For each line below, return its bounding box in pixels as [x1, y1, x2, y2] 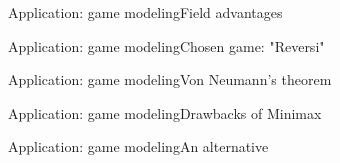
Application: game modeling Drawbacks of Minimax [8, 102, 322, 123]
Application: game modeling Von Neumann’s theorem [8, 69, 332, 90]
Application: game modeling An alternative [8, 136, 269, 157]
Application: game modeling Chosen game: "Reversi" [8, 35, 325, 56]
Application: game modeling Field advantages [8, 2, 283, 22]
